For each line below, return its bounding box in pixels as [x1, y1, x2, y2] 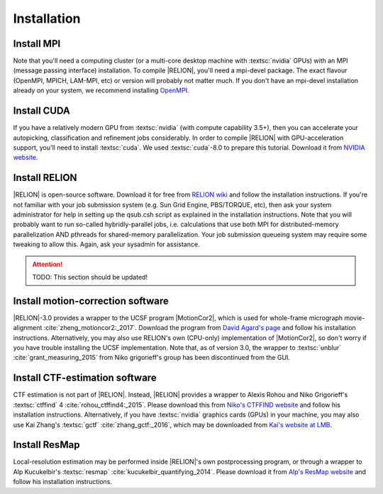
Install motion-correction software [13, 295, 170, 307]
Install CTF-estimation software [13, 372, 157, 384]
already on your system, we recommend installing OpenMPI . [13, 86, 189, 95]
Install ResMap [13, 439, 80, 451]
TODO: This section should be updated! [32, 273, 148, 281]
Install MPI [13, 38, 61, 50]
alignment [13, 324, 43, 332]
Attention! [32, 260, 63, 268]
